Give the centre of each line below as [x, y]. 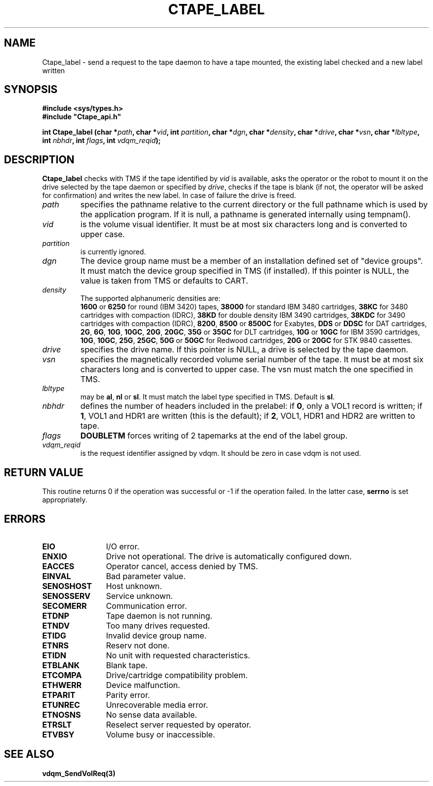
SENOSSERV [66, 596]
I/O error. [123, 546]
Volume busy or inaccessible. [160, 734]
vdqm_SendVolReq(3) [79, 773]
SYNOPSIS [31, 90]
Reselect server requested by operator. [179, 724]
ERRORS [25, 519]
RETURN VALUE [44, 472]
